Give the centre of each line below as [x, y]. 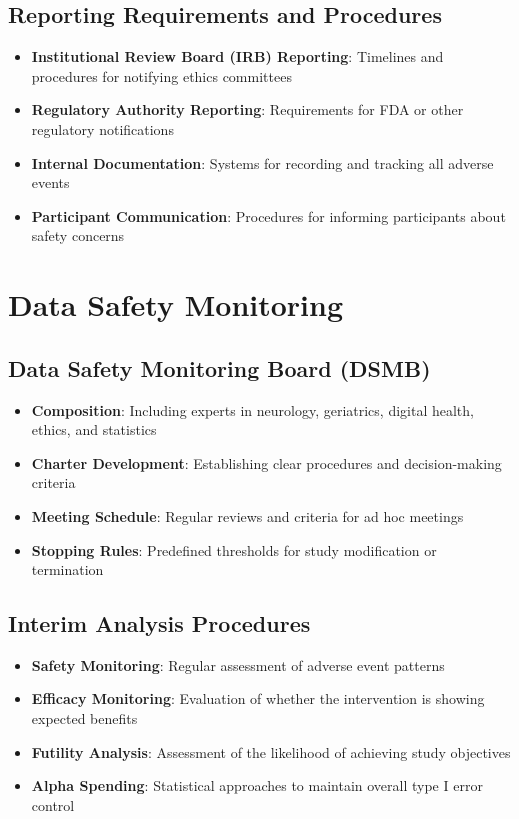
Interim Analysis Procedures [159, 623]
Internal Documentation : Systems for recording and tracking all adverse [262, 162]
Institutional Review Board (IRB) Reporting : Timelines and [237, 56]
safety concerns [78, 235]
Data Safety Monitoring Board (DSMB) [219, 367]
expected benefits [84, 718]
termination [67, 569]
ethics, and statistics [94, 429]
